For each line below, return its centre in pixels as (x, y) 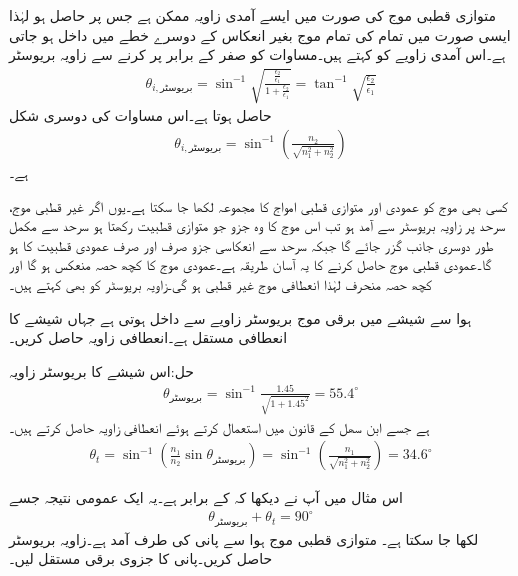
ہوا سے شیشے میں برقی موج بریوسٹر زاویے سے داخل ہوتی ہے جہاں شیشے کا (240, 317)
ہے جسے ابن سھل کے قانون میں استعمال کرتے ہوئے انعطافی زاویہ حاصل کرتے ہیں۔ (219, 426)
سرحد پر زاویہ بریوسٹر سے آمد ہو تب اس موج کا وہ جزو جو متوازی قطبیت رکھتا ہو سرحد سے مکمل (257, 225)
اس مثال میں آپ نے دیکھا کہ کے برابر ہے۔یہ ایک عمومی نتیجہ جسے (206, 497)
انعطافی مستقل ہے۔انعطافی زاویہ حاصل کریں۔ (148, 337)
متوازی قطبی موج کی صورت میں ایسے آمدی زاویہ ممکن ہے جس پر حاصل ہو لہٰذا (253, 15)
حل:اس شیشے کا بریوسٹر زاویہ (101, 370)
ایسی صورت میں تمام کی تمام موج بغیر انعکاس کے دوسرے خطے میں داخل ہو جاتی (260, 34)
